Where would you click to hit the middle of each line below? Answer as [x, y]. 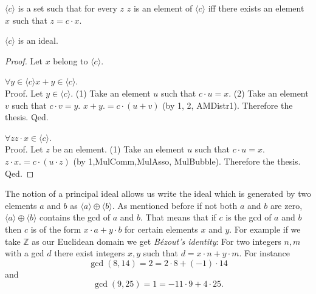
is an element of [163, 8]
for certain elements [161, 229]
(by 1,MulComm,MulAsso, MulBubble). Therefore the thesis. [187, 161]
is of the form [56, 229]
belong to [70, 60]
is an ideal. [38, 40]
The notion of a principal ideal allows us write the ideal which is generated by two [158, 193]
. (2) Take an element [269, 93]
